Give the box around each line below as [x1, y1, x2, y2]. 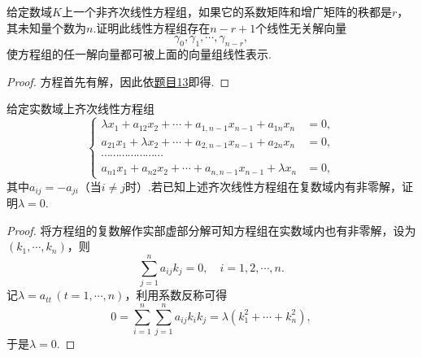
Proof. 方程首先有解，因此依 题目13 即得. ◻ [7, 72, 230, 89]
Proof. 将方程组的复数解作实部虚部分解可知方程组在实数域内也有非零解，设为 [7, 221, 416, 238]
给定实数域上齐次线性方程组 [7, 100, 154, 117]
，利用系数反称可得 [124, 286, 228, 303]
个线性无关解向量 [255, 19, 347, 36]
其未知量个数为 [7, 19, 86, 36]
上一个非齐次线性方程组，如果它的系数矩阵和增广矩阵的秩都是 [61, 3, 392, 20]
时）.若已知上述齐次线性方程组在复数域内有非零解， [125, 177, 402, 194]
